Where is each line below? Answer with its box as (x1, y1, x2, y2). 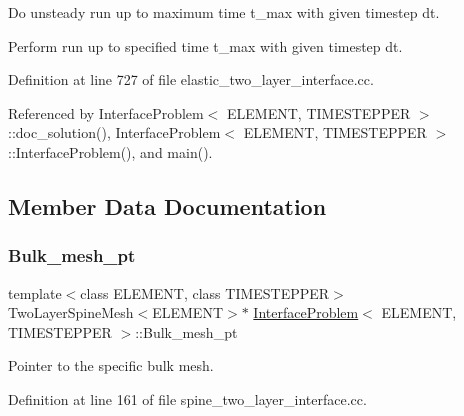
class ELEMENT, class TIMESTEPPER (80, 282, 330, 303)
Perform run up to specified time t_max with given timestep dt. (8, 35, 403, 56)
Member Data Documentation (8, 190, 327, 221)
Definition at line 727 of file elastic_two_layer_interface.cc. (8, 69, 374, 90)
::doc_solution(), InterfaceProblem (8, 122, 221, 143)
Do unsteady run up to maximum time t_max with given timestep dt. (8, 2, 440, 22)
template (8, 282, 62, 303)
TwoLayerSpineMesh (8, 302, 134, 323)
